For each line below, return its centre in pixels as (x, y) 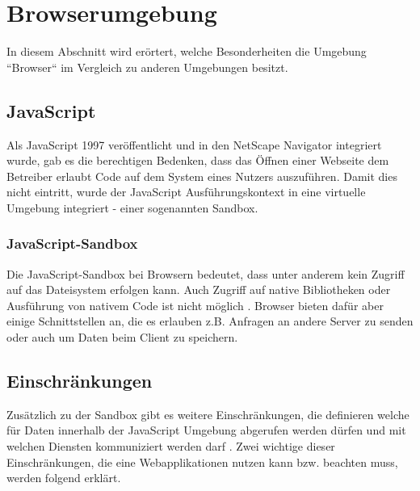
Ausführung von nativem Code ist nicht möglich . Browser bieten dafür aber (195, 305)
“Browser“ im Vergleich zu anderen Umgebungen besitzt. (147, 67)
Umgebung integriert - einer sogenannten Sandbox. (132, 207)
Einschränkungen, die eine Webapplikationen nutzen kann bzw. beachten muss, (202, 462)
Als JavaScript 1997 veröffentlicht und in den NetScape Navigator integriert (194, 144)
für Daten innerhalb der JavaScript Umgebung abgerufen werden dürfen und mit (206, 430)
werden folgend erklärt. (64, 478)
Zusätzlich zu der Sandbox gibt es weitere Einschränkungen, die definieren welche (208, 414)
